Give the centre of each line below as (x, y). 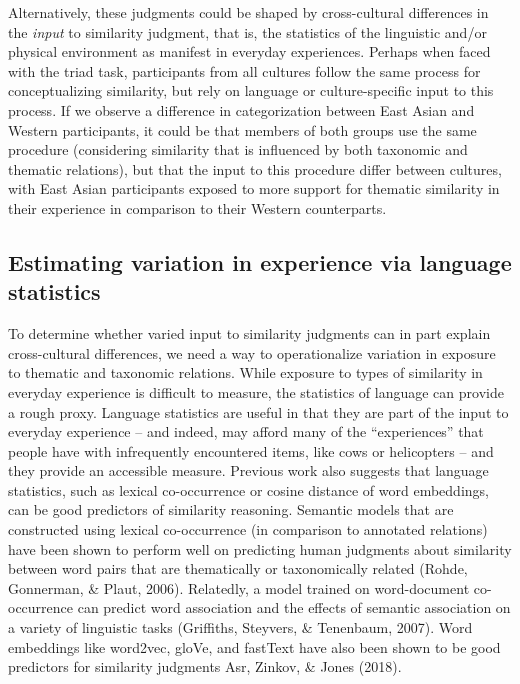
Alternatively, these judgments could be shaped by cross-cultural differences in (248, 12)
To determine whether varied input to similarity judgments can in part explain (249, 333)
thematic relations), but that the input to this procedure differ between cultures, (255, 168)
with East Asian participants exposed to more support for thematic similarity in (254, 188)
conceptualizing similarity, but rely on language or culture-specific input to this (251, 90)
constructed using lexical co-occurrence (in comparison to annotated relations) (248, 529)
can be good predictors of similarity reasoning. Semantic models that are (231, 509)
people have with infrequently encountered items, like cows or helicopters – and (251, 450)
